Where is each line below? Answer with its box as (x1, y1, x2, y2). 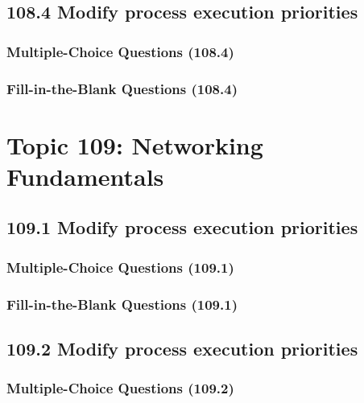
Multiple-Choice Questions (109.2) (6, 378, 234, 398)
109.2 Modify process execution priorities (6, 335, 358, 360)
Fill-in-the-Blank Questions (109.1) (6, 294, 238, 314)
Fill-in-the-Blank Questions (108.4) (6, 78, 238, 98)
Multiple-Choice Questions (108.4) (6, 41, 234, 61)
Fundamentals (6, 159, 164, 192)
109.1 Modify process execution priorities (6, 215, 358, 240)
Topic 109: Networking (6, 128, 263, 161)
